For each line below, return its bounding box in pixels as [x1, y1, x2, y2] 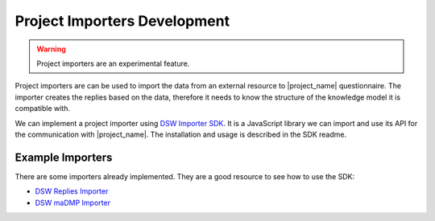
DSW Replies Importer [35, 186, 109, 196]
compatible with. [14, 104, 70, 113]
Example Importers [14, 150, 113, 164]
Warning [36, 44, 66, 54]
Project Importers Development [14, 12, 230, 30]
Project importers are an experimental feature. [36, 59, 190, 68]
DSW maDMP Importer [35, 198, 110, 207]
